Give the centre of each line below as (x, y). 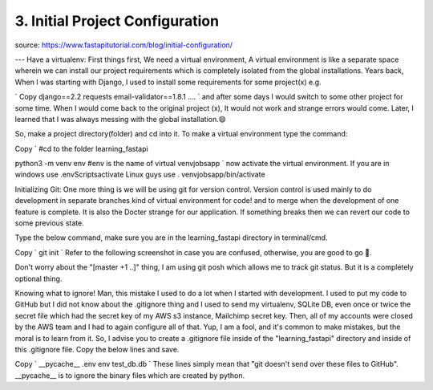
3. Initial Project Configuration (117, 21)
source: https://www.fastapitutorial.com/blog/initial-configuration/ (123, 45)
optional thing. (38, 278)
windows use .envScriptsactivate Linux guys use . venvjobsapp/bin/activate (140, 175)
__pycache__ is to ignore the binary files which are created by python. (130, 375)
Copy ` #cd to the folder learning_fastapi (81, 148)
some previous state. (49, 223)
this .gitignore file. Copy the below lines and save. (97, 349)
